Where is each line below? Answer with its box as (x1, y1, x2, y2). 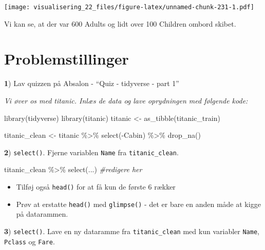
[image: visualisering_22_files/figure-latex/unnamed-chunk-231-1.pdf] (4, 4, 254, 11)
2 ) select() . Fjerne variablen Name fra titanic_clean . (4, 147, 179, 157)
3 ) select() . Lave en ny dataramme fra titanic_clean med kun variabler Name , (4, 225, 259, 236)
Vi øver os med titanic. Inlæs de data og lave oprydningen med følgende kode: (4, 95, 248, 106)
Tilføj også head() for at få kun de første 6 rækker (16, 181, 176, 192)
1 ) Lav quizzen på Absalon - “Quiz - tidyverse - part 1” (4, 78, 179, 89)
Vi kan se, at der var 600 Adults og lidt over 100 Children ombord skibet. (4, 18, 236, 29)
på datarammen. (16, 209, 68, 219)
